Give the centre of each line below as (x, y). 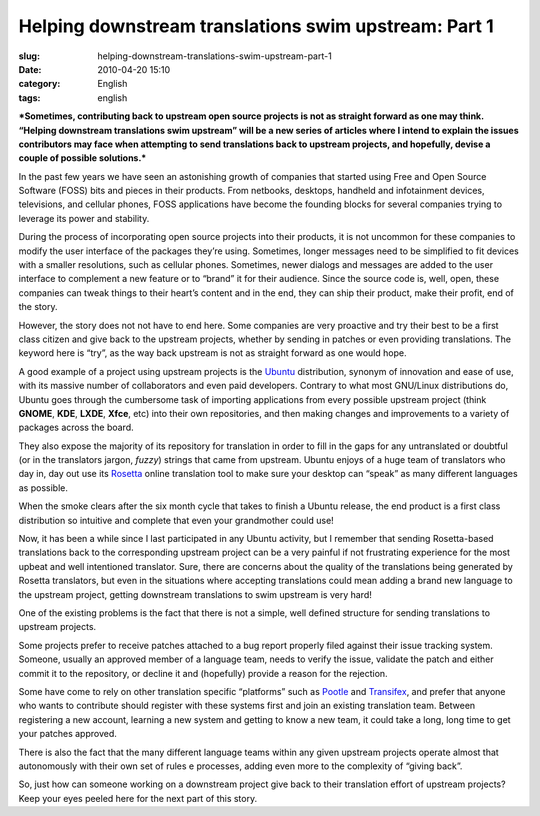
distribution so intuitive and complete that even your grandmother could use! (176, 520)
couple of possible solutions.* (82, 158)
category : (39, 84)
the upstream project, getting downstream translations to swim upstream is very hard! (195, 594)
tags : (29, 97)
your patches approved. (67, 734)
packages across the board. (76, 427)
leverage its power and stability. (84, 218)
